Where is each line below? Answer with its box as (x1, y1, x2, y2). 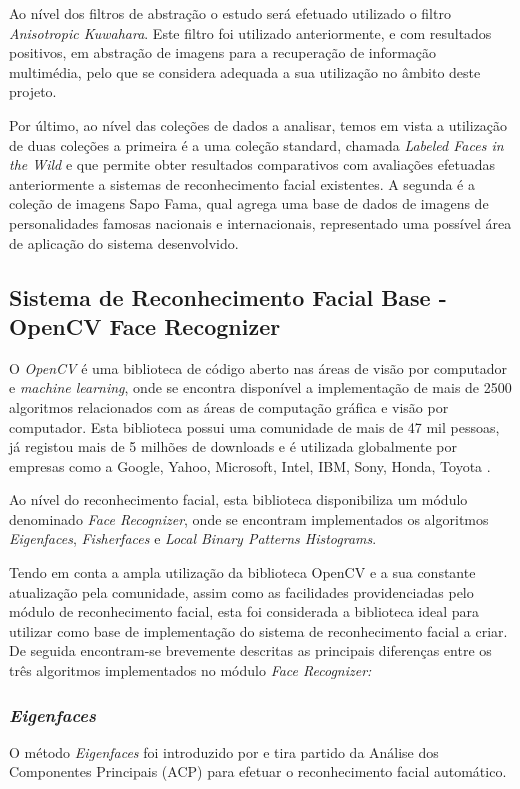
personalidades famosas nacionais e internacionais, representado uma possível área (9, 212, 512, 233)
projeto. (9, 81, 57, 102)
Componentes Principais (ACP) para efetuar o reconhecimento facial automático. (9, 761, 507, 782)
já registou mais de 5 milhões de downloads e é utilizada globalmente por (9, 436, 457, 457)
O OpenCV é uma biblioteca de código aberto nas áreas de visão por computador (9, 357, 507, 378)
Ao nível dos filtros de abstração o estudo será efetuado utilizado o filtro (9, 3, 451, 23)
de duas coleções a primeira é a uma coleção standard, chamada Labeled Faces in (9, 134, 504, 155)
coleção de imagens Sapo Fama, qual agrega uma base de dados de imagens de (9, 193, 489, 214)
